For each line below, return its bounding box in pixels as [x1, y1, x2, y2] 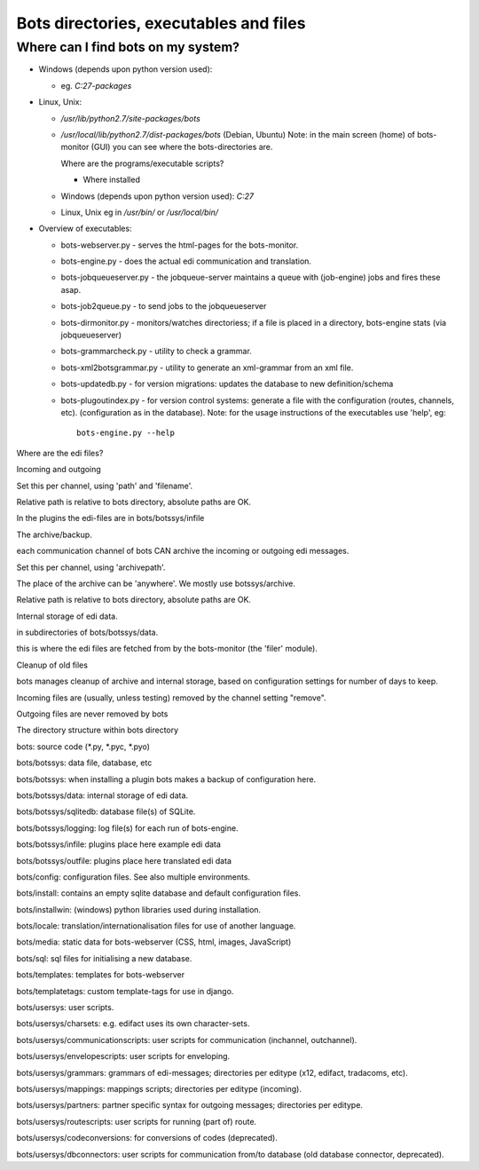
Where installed [82, 174, 141, 186]
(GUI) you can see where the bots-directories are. [90, 142, 273, 153]
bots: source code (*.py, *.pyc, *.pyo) [16, 741, 151, 752]
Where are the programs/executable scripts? [60, 158, 224, 169]
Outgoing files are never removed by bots [16, 708, 169, 719]
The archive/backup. [16, 529, 92, 540]
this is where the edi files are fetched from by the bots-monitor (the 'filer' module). [16, 644, 318, 654]
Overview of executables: [38, 223, 132, 234]
